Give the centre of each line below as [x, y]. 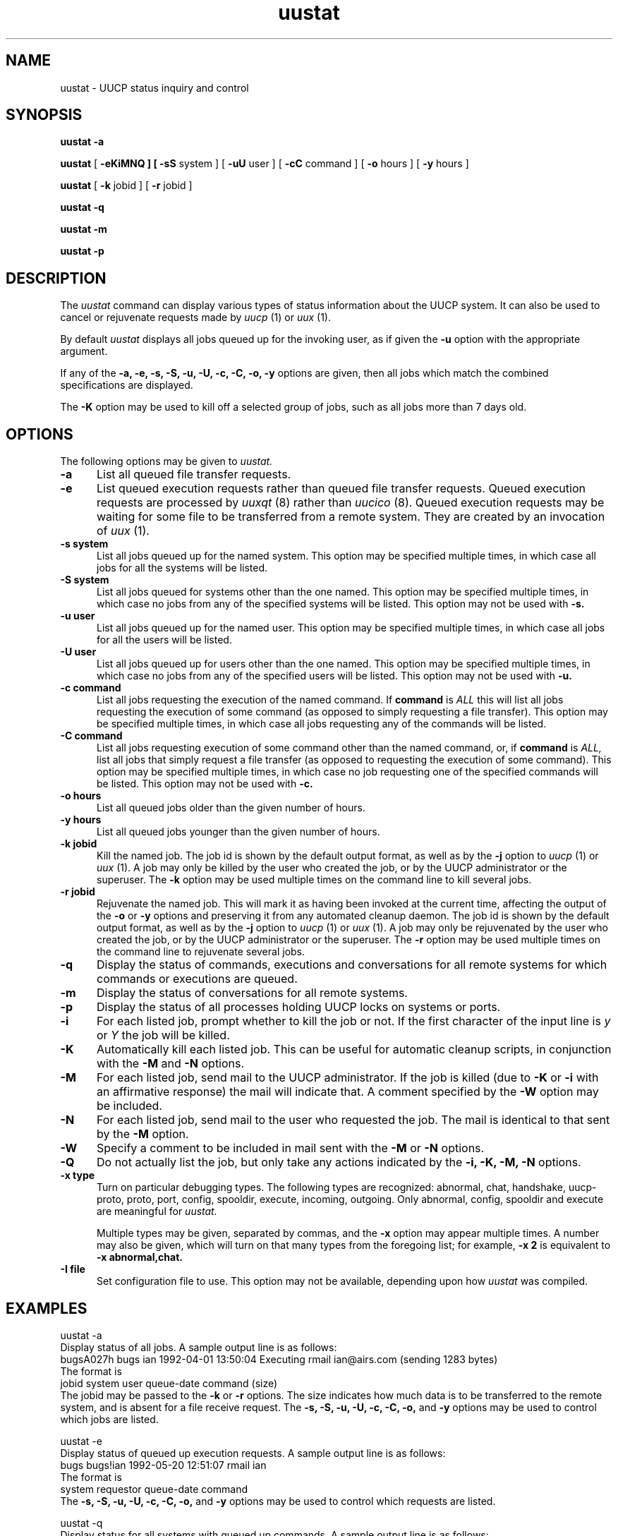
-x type [78, 1175]
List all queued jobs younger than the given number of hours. [238, 832]
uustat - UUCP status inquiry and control [154, 87]
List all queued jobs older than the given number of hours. [231, 808]
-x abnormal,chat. [140, 1257]
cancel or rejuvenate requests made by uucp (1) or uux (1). [195, 318]
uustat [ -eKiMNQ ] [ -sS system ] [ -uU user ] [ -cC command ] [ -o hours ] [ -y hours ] [265, 164]
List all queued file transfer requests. [194, 474]
